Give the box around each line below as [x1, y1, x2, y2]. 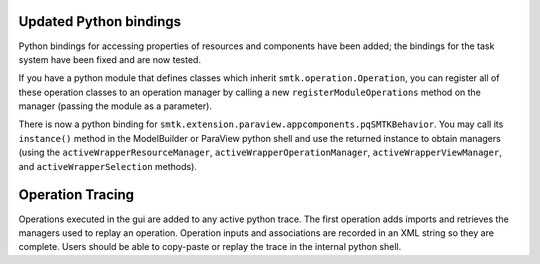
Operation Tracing [18, 186, 135, 204]
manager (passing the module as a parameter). [18, 100, 212, 112]
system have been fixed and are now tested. [18, 53, 202, 65]
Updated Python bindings [18, 13, 182, 30]
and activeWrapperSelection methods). [18, 160, 197, 172]
